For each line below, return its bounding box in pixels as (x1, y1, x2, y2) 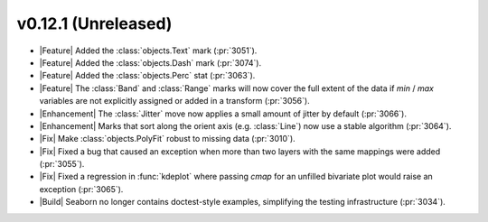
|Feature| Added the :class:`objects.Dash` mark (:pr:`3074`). (39, 57, 262, 68)
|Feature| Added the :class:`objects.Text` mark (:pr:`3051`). (39, 45, 258, 56)
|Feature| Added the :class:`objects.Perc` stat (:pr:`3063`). (39, 70, 256, 81)
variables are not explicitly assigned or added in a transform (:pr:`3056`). (39, 96, 311, 106)
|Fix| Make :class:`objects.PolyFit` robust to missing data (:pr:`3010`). (39, 134, 296, 144)
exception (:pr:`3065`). (39, 183, 124, 194)
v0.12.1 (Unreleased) (16, 14, 173, 33)
